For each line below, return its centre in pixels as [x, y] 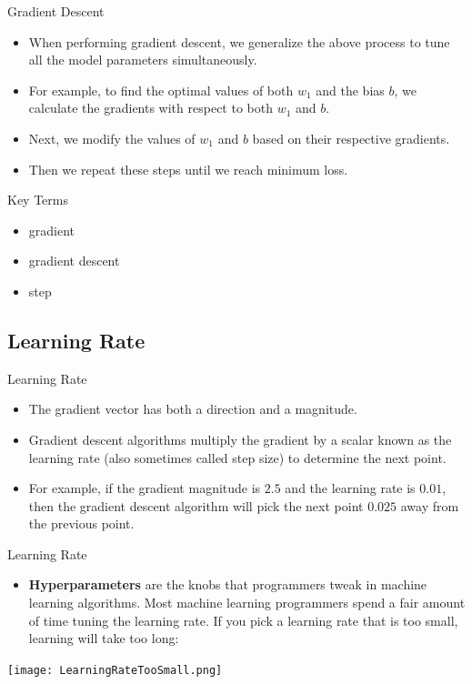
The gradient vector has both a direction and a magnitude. [193, 409]
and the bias [350, 90]
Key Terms [38, 200]
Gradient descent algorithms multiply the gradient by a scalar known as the [240, 439]
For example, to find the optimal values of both [161, 90]
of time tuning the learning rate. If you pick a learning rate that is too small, [243, 620]
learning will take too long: [104, 638]
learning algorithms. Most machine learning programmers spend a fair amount [247, 603]
